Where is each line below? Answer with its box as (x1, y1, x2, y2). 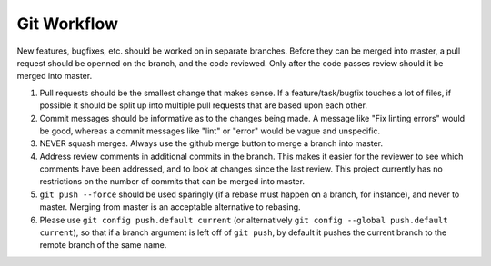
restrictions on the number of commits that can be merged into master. (39, 176, 305, 187)
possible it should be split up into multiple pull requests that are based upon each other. (39, 100, 368, 111)
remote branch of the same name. (39, 240, 167, 251)
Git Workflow (16, 14, 118, 34)
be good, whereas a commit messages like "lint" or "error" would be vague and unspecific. (39, 125, 381, 136)
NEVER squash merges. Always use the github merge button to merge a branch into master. (39, 138, 384, 149)
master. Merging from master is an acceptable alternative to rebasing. (39, 202, 301, 212)
